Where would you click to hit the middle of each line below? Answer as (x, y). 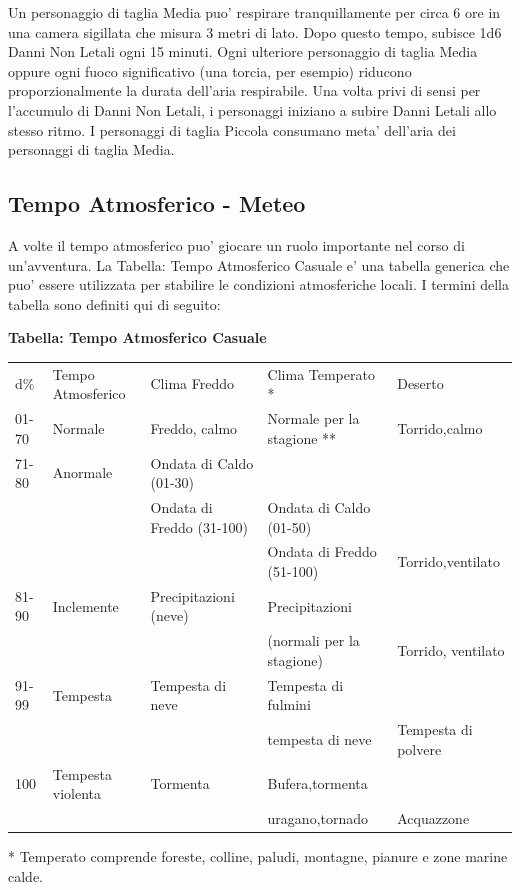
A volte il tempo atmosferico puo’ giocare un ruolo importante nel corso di (236, 244)
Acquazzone (433, 818)
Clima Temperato (321, 373)
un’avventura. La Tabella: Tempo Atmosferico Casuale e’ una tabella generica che (259, 264)
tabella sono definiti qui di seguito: (114, 303)
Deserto (420, 383)
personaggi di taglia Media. (91, 149)
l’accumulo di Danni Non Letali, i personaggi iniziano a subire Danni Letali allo (252, 109)
